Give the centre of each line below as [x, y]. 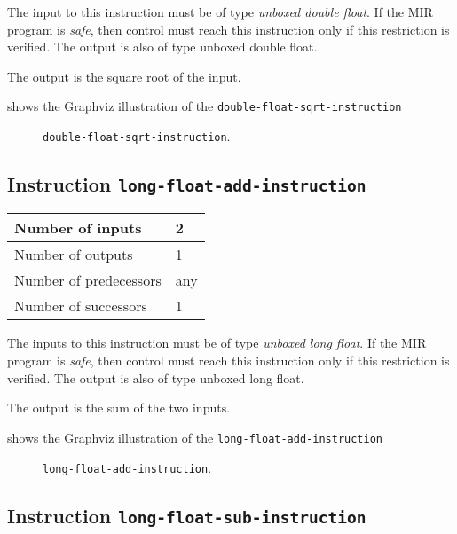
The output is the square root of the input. [124, 76]
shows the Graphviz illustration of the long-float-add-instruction [195, 437]
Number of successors [81, 306]
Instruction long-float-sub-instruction [187, 515]
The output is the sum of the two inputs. [119, 408]
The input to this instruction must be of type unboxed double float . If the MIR [220, 12]
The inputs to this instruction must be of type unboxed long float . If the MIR [217, 343]
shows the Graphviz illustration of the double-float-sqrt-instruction [205, 106]
